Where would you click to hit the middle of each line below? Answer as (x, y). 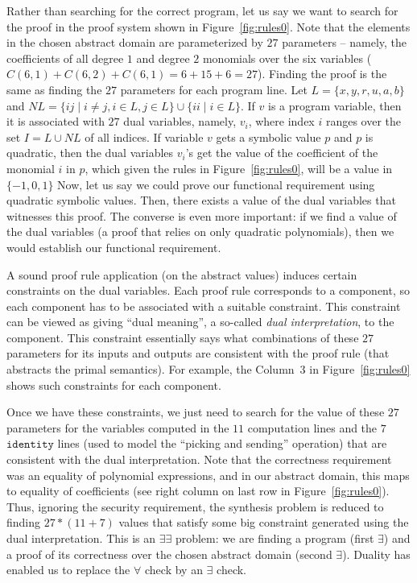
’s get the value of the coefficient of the (282, 153)
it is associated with (56, 121)
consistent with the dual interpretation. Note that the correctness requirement (199, 459)
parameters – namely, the (345, 42)
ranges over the (363, 121)
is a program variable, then (335, 105)
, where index (281, 121)
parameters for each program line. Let (214, 89)
